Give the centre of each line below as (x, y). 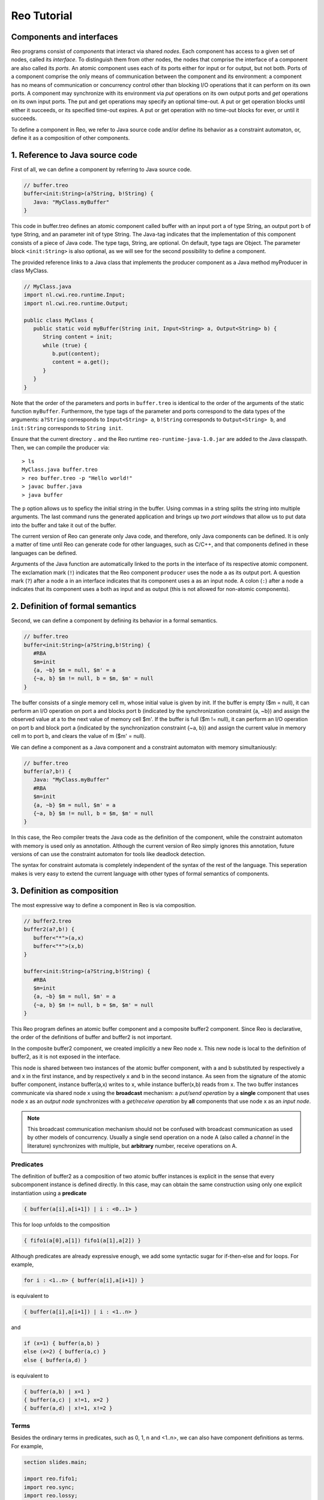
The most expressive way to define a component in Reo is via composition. (103, 905)
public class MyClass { (59, 320)
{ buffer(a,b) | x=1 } (57, 1391)
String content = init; (78, 337)
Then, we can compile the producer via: (60, 448)
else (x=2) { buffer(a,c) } (65, 1352)
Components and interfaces (64, 37)
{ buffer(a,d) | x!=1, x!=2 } (68, 1408)
